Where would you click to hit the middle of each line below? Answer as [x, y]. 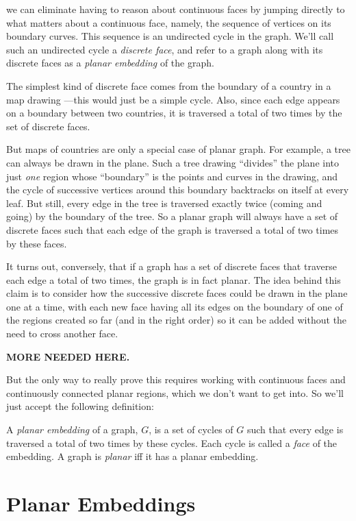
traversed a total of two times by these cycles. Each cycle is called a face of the [172, 443]
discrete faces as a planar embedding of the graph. [110, 63]
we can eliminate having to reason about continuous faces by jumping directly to [176, 9]
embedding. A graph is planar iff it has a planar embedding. [132, 456]
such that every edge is [295, 429]
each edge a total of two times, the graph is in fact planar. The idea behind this [174, 279]
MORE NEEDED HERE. [68, 356]
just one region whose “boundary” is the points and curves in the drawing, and [172, 176]
